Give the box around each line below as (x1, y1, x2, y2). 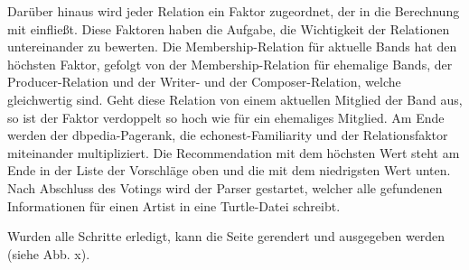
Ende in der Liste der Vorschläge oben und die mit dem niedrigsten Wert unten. (7, 161, 451, 180)
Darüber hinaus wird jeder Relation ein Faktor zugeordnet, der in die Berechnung (7, 2, 460, 20)
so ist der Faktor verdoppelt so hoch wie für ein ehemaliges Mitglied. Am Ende (7, 107, 445, 126)
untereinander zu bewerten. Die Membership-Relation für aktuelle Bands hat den (7, 37, 457, 56)
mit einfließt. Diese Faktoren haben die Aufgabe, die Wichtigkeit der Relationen (7, 19, 450, 38)
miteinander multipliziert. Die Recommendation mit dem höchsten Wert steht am (7, 143, 460, 162)
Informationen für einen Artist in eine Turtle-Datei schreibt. (7, 196, 341, 215)
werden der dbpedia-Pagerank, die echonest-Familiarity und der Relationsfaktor (7, 126, 448, 144)
